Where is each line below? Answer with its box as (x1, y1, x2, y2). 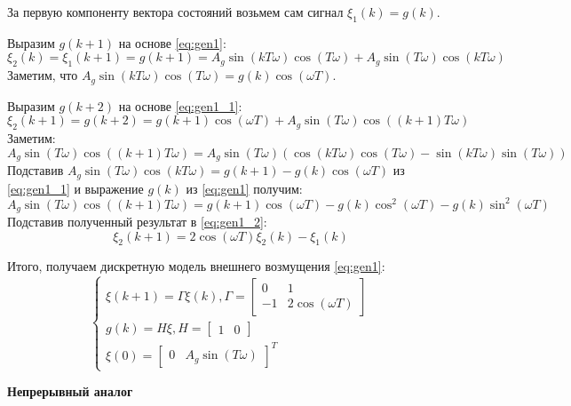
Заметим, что (7, 66, 78, 84)
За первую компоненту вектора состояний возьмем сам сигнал (7, 3, 344, 20)
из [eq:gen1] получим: (186, 179, 303, 197)
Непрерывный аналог (7, 382, 133, 401)
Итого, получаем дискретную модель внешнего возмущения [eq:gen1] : (7, 257, 385, 275)
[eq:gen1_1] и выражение (7, 179, 144, 197)
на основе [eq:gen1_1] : (118, 96, 242, 115)
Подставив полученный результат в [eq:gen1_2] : (7, 212, 267, 231)
